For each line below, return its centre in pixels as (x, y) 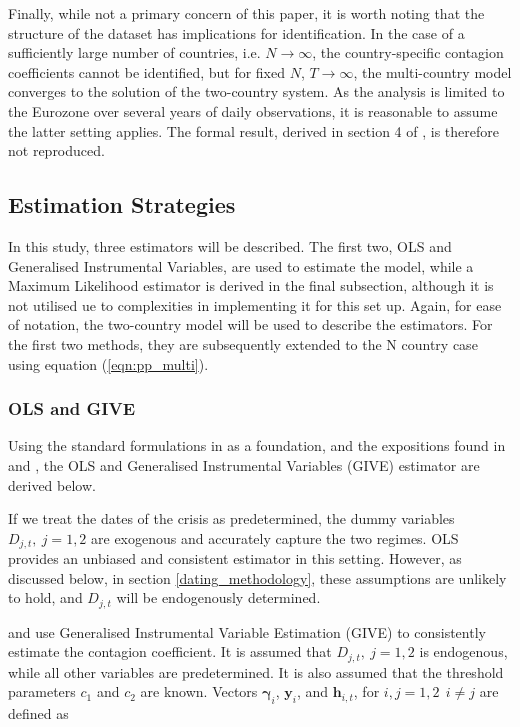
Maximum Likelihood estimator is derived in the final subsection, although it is (251, 285)
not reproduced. (56, 150)
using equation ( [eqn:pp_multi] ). (108, 363)
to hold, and (45, 597)
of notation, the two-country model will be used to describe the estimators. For (250, 324)
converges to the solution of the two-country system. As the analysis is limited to (256, 91)
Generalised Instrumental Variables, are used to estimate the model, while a (241, 265)
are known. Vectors (199, 691)
